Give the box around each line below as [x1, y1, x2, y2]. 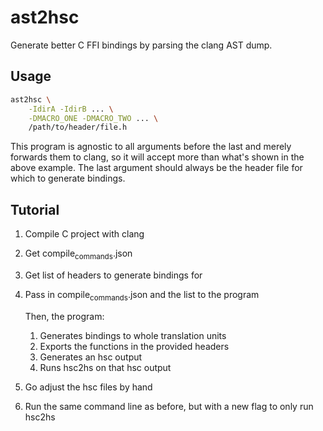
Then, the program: [24, 310, 105, 322]
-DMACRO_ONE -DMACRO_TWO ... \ [28, 113, 159, 123]
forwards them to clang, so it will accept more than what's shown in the [10, 151, 305, 163]
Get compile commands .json [24, 247, 133, 261]
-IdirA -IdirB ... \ [28, 104, 114, 114]
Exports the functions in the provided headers [39, 340, 230, 352]
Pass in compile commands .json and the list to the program [24, 288, 260, 303]
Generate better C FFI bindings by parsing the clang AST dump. [10, 39, 273, 51]
